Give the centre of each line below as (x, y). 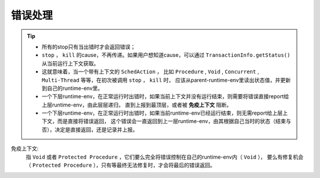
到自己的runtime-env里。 (72, 88)
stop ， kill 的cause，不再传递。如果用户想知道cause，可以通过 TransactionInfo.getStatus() (166, 55)
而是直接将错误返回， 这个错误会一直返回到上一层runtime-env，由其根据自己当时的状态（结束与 (174, 121)
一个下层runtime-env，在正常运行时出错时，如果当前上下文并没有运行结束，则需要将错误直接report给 (165, 96)
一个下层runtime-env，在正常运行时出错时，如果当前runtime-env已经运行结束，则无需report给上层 (162, 113)
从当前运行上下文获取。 (70, 63)
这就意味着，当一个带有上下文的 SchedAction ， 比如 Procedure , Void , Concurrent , (151, 72)
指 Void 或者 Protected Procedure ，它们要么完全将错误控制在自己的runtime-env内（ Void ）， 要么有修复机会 (164, 157)
